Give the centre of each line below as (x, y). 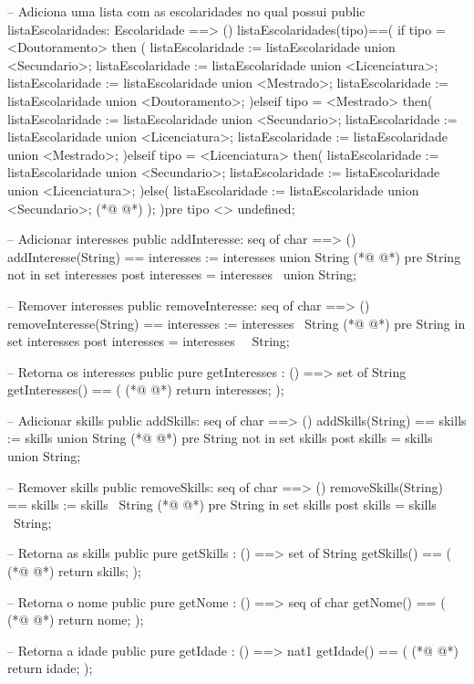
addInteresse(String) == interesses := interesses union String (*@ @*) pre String (234, 256)
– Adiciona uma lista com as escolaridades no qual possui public (186, 11)
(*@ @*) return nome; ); (76, 620)
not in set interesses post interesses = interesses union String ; (182, 274)
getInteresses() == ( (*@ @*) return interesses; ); (146, 389)
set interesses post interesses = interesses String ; (149, 341)
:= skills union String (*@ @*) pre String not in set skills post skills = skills (220, 438)
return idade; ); (50, 668)
